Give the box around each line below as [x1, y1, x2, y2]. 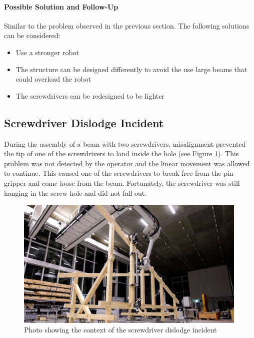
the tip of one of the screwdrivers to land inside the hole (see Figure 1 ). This [4, 148, 239, 159]
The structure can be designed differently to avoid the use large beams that [15, 64, 247, 74]
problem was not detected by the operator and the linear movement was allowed [4, 158, 250, 168]
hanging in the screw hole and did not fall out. [4, 187, 147, 198]
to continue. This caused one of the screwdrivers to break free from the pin [4, 168, 233, 178]
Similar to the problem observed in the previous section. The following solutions [4, 20, 249, 31]
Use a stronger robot [15, 47, 79, 57]
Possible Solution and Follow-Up [4, 1, 118, 12]
